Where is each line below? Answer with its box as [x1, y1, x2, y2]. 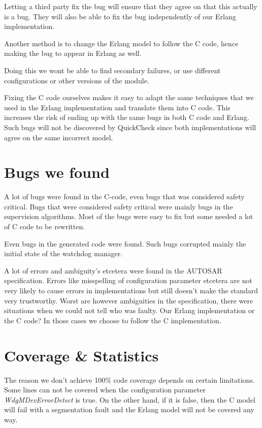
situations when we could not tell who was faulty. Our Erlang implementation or [4, 305, 255, 316]
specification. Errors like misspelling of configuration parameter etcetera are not [4, 275, 252, 286]
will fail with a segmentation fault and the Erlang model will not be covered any [4, 404, 254, 415]
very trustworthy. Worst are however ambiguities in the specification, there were [4, 295, 253, 305]
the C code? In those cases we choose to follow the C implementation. [4, 315, 221, 325]
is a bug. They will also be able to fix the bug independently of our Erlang [4, 11, 236, 21]
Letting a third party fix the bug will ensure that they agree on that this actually [4, 1, 257, 11]
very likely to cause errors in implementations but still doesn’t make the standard [4, 285, 258, 295]
